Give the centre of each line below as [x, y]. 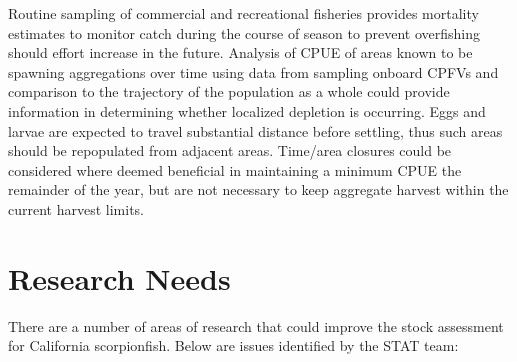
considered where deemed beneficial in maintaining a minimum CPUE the [235, 169]
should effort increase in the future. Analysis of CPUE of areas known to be [240, 52]
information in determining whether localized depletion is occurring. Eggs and [247, 110]
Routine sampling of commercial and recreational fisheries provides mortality [243, 13]
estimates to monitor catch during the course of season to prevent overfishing [244, 32]
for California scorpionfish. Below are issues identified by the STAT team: [233, 345]
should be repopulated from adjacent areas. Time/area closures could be [230, 150]
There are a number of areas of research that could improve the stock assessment [256, 325]
